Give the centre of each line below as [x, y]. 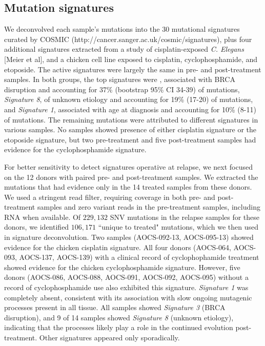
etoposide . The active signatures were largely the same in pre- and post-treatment [133, 69]
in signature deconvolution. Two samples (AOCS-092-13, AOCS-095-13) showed [129, 237]
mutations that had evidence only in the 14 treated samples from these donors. [128, 187]
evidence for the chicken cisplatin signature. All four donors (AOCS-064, [118, 247]
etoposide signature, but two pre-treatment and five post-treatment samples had [130, 139]
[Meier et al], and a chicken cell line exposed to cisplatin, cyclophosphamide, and [131, 59]
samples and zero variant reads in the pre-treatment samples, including [149, 207]
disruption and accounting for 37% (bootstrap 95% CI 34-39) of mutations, [122, 89]
